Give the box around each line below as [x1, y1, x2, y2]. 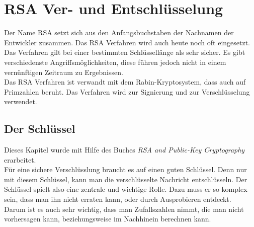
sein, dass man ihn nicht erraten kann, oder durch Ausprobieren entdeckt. [4, 194, 231, 204]
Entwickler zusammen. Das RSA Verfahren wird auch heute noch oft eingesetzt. [4, 37, 250, 47]
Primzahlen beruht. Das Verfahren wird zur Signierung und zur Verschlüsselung [4, 86, 250, 97]
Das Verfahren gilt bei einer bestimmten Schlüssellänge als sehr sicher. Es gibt [4, 47, 245, 57]
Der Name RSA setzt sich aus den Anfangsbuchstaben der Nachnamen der [4, 27, 234, 38]
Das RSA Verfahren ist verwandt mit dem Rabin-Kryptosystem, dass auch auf [4, 77, 246, 87]
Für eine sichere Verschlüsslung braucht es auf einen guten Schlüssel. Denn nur [4, 164, 247, 175]
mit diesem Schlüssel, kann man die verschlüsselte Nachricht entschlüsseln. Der [4, 174, 247, 184]
